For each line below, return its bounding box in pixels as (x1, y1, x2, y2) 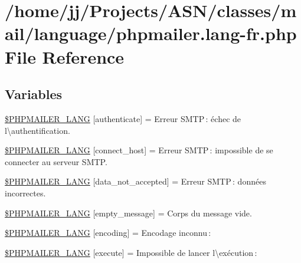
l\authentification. (5, 124, 70, 136)
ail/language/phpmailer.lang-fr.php (5, 21, 297, 45)
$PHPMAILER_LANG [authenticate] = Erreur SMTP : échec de (5, 112, 241, 124)
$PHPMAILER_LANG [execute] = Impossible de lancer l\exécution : (5, 246, 257, 258)
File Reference (5, 44, 125, 68)
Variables (5, 85, 63, 103)
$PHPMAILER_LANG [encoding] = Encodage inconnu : (5, 226, 211, 239)
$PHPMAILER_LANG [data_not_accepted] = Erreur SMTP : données (5, 175, 266, 188)
